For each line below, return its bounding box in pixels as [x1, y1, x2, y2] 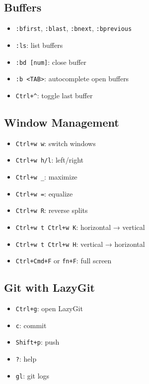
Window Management [4, 114, 119, 130]
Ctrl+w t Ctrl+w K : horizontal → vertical [15, 221, 145, 232]
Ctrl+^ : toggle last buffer [15, 90, 93, 100]
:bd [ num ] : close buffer [15, 56, 86, 67]
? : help [15, 354, 37, 364]
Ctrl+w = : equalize [15, 188, 73, 198]
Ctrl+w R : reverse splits [15, 205, 88, 215]
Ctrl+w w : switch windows [15, 138, 96, 148]
